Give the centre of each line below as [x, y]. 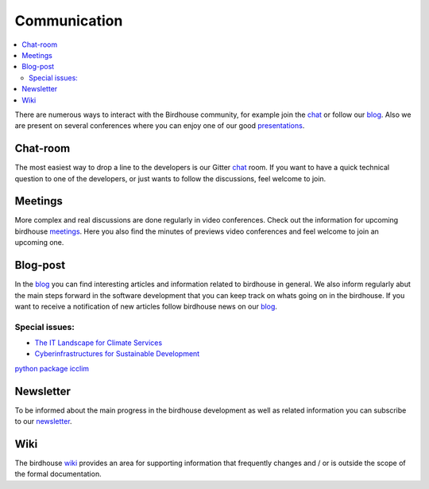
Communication [69, 21]
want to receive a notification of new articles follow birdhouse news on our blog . [146, 306]
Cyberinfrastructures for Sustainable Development [117, 354]
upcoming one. [39, 243]
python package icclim [52, 368]
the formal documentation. [58, 474]
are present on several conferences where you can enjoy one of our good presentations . [160, 126]
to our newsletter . [43, 421]
